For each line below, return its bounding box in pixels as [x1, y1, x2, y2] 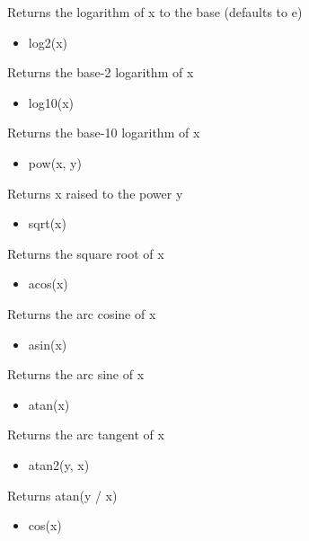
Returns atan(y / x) [7, 485, 118, 504]
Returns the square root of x [7, 244, 164, 262]
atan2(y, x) [28, 455, 90, 474]
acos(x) [28, 274, 68, 293]
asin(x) [28, 334, 67, 353]
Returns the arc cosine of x [7, 304, 156, 323]
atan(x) [28, 395, 70, 413]
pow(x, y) [28, 153, 82, 172]
